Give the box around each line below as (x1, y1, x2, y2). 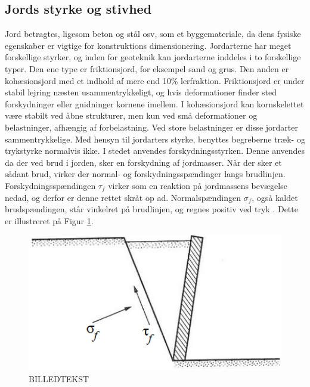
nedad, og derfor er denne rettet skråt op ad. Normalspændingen (5, 191, 241, 203)
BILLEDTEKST (29, 372, 89, 385)
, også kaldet (252, 191, 298, 203)
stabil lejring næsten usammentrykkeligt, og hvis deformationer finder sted (5, 86, 277, 98)
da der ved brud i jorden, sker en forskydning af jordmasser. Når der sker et (5, 156, 282, 168)
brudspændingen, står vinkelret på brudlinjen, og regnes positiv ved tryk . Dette (5, 203, 298, 215)
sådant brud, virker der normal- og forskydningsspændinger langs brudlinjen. (5, 168, 286, 180)
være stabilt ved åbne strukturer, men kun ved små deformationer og (5, 109, 258, 122)
